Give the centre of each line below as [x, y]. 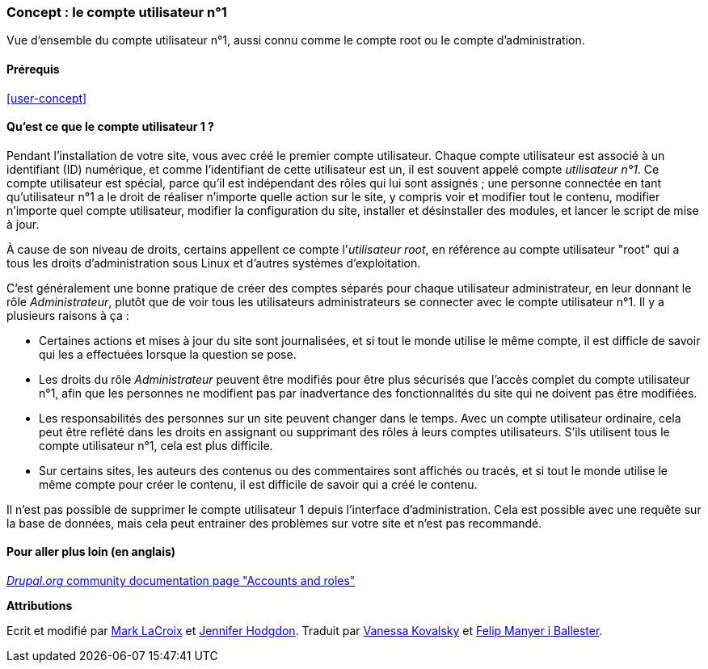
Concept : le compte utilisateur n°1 [117, 12]
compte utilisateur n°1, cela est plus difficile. [156, 445]
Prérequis [33, 69]
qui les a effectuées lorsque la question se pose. [168, 354]
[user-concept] [47, 98]
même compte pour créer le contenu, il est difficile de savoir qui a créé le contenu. [258, 484]
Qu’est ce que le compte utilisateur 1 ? [110, 127]
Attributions [40, 606]
